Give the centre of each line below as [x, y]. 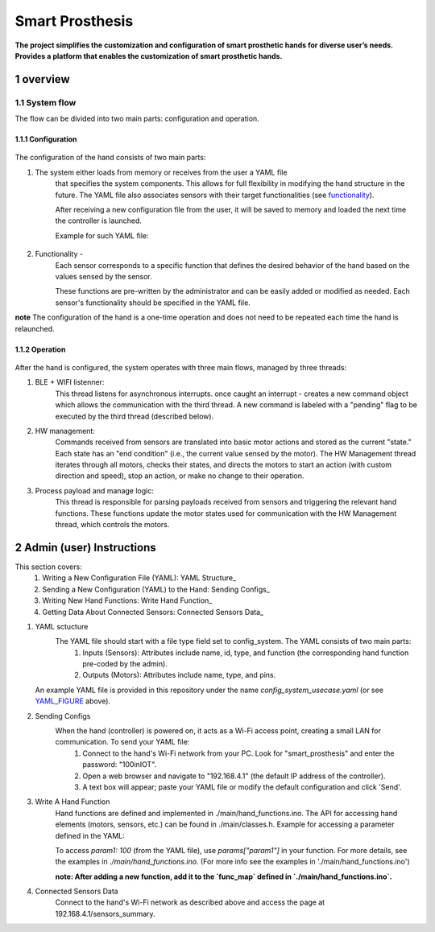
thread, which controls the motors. [112, 525]
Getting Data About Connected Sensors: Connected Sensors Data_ [153, 612]
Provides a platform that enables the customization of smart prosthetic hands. [149, 56]
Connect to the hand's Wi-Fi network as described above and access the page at [190, 902]
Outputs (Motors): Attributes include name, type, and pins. [179, 675]
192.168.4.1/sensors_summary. [106, 913]
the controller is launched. [99, 221]
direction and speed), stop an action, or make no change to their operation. [180, 476]
